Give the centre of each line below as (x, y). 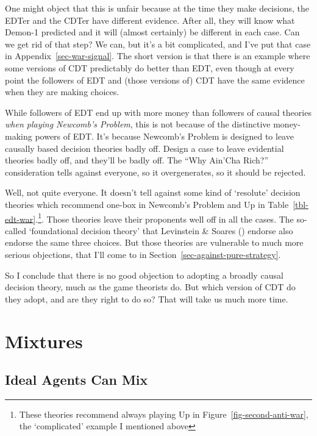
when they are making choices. (62, 92)
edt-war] (20, 219)
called (16, 230)
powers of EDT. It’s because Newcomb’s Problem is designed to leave (164, 136)
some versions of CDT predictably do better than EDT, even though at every (150, 67)
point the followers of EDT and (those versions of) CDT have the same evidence (155, 80)
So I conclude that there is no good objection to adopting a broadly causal (144, 275)
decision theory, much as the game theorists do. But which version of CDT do (150, 287)
